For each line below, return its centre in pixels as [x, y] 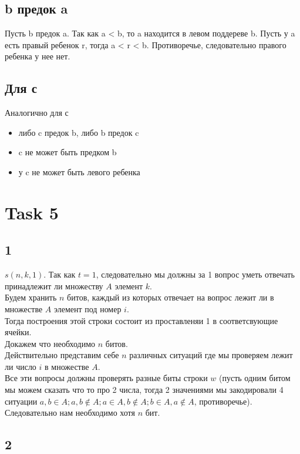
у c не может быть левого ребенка [79, 171]
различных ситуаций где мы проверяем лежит [211, 355]
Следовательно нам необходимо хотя [70, 413]
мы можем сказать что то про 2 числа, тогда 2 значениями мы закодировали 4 [144, 390]
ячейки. [18, 332]
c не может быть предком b [68, 152]
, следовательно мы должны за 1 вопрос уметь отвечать [195, 274]
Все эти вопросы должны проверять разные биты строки [106, 378]
